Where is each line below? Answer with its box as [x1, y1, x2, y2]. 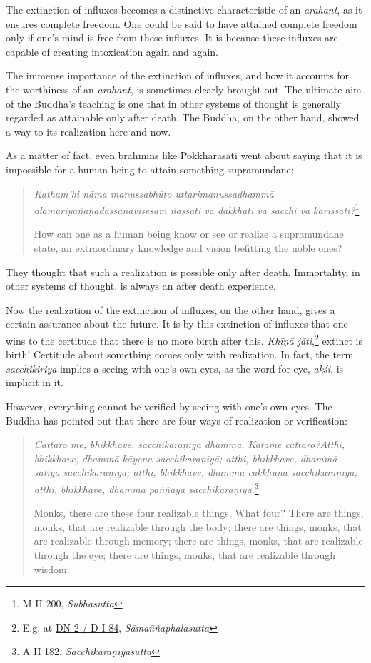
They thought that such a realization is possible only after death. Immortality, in [6, 264, 360, 279]
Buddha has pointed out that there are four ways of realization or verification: [6, 413, 347, 427]
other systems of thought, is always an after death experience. [6, 278, 276, 293]
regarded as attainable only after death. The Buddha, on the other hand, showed [6, 110, 360, 125]
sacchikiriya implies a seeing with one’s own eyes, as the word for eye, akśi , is [6, 360, 344, 375]
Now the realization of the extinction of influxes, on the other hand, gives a [6, 302, 335, 317]
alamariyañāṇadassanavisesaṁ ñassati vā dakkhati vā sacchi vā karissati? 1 [34, 201, 360, 217]
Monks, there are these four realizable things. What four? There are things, [34, 505, 364, 520]
